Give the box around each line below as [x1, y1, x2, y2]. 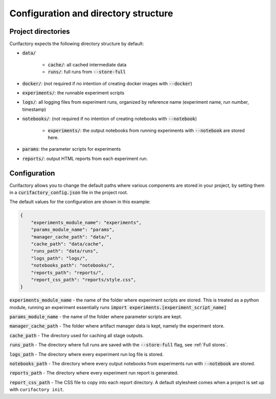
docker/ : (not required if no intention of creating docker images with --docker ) [22, 80, 193, 86]
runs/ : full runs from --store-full [48, 69, 126, 75]
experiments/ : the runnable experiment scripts [22, 90, 125, 96]
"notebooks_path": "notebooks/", [31, 263, 115, 268]
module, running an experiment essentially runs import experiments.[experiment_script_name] [9, 304, 227, 310]
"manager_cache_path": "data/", [31, 234, 112, 240]
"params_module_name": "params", [31, 227, 115, 232]
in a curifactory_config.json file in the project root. [9, 190, 128, 196]
